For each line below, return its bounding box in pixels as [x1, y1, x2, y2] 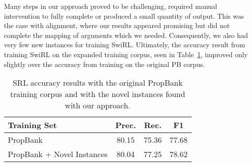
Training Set [8, 119, 57, 131]
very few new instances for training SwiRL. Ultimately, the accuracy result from [4, 39, 245, 50]
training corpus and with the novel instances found [10, 88, 185, 100]
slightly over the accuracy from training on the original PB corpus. [4, 59, 205, 69]
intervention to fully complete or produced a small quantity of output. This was [4, 10, 244, 21]
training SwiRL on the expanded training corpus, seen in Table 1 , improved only [4, 49, 248, 59]
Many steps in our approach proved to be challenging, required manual [4, 1, 217, 11]
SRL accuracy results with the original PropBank [12, 77, 183, 89]
